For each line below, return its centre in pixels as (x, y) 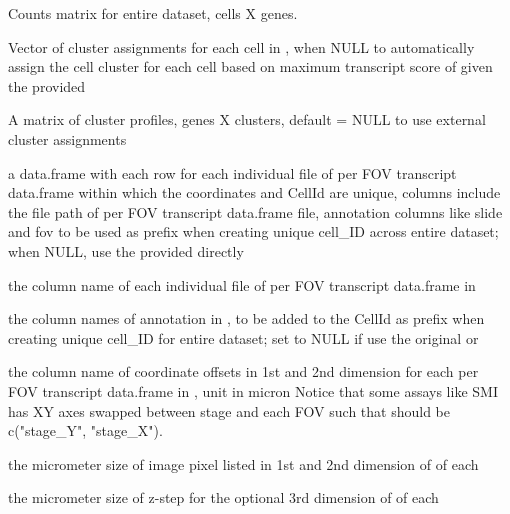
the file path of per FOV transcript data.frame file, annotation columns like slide (255, 211)
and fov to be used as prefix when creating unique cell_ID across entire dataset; (253, 231)
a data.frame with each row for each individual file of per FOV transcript (232, 172)
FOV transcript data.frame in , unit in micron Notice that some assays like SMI (253, 390)
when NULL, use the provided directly (126, 250)
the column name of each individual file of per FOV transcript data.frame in (242, 284)
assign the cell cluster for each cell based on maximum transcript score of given (250, 66)
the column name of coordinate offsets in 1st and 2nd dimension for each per (243, 371)
